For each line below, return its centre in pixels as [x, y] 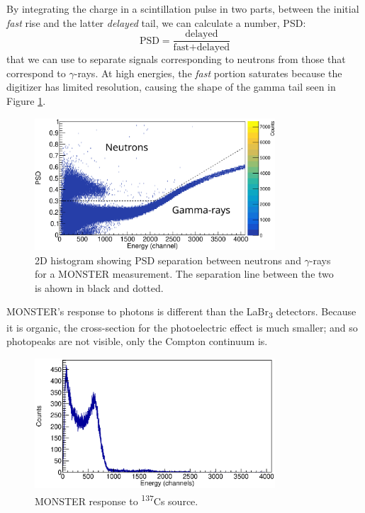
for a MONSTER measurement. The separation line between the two [184, 274]
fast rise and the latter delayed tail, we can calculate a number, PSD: [156, 22]
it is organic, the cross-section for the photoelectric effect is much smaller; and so [182, 327]
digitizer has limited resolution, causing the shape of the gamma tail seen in [171, 87]
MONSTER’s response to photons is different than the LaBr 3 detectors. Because [181, 312]
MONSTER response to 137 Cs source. [117, 500]
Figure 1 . [26, 101]
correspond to [36, 73]
